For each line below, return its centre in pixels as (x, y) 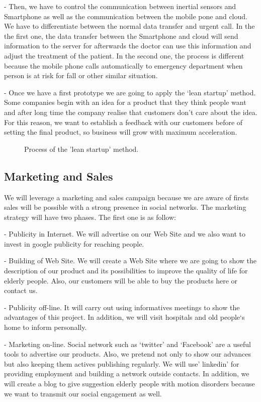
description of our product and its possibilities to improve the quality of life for (126, 271)
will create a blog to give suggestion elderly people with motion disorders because (129, 384)
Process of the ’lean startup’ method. (81, 149)
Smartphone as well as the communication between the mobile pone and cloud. (126, 16)
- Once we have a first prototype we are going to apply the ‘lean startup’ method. (130, 92)
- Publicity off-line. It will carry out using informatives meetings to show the (122, 307)
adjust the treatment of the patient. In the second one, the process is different (124, 55)
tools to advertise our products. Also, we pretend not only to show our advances (128, 354)
